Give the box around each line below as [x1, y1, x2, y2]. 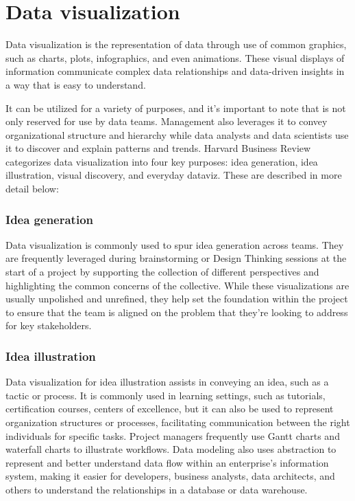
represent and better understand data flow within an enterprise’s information [5, 455, 329, 469]
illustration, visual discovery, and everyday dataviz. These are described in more [5, 168, 342, 182]
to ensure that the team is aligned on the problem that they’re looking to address [5, 304, 348, 319]
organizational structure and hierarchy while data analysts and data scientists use [5, 127, 349, 142]
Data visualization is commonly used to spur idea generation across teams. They [5, 237, 344, 252]
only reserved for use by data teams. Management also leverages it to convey [5, 114, 328, 129]
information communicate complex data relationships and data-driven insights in [5, 64, 345, 78]
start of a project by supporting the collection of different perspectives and [5, 265, 319, 279]
